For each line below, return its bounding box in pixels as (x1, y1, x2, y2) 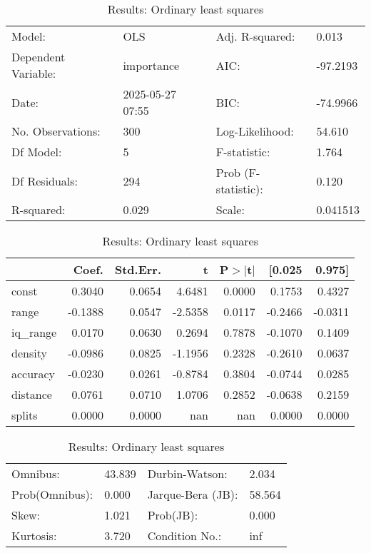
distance (11, 386, 52, 402)
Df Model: (11, 143, 62, 160)
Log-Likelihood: (215, 123, 294, 139)
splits (11, 407, 38, 423)
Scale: (215, 201, 245, 218)
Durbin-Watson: (147, 465, 228, 482)
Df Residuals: (11, 172, 78, 189)
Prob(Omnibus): (11, 486, 93, 502)
